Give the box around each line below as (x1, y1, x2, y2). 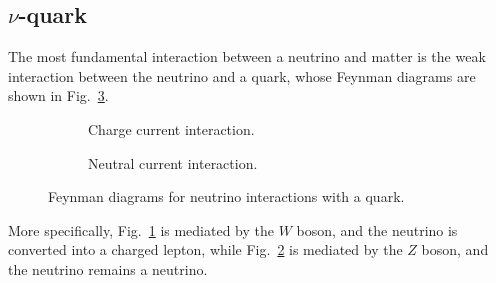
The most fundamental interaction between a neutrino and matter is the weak (8, 46, 486, 67)
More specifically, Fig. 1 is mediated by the (8, 219, 275, 240)
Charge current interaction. (88, 118, 255, 139)
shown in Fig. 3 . (8, 85, 109, 106)
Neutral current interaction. (88, 152, 258, 173)
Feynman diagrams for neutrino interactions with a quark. (48, 186, 405, 207)
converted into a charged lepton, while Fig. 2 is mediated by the (8, 239, 403, 260)
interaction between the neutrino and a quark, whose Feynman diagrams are (8, 65, 476, 86)
